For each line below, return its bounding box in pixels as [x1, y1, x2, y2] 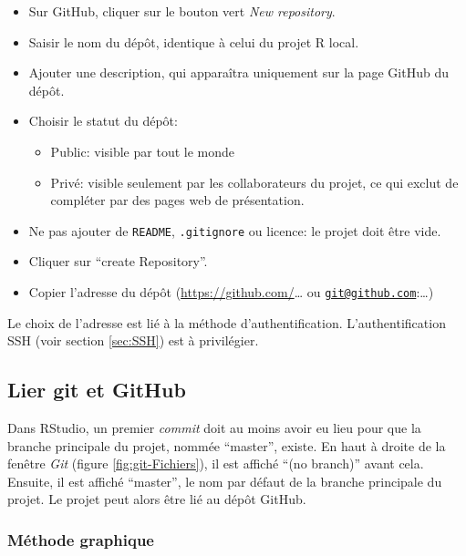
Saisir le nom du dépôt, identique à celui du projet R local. [28, 32, 359, 51]
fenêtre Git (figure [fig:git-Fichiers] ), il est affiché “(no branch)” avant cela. [7, 454, 424, 473]
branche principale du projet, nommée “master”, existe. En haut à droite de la [7, 436, 446, 455]
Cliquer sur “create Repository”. [28, 252, 208, 271]
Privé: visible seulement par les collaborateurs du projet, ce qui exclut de [50, 172, 459, 191]
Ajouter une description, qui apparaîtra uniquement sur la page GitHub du [28, 63, 449, 82]
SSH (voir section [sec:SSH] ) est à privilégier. [7, 331, 259, 350]
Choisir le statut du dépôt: [28, 111, 178, 130]
